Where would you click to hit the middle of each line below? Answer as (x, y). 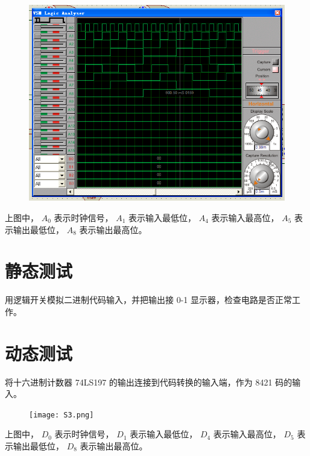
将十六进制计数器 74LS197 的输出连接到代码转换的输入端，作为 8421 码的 (149, 382)
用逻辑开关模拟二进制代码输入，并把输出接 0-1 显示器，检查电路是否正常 (148, 300)
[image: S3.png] (62, 415)
